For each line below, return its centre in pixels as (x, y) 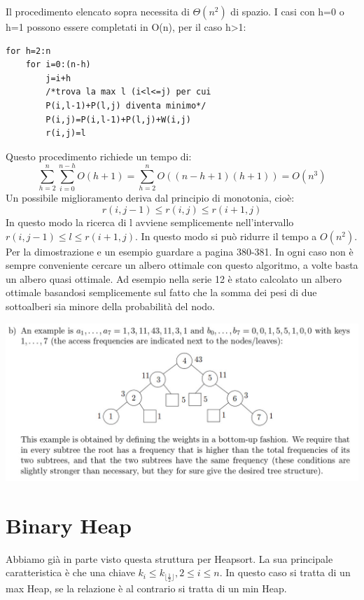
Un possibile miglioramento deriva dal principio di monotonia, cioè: (150, 198)
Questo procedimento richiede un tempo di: (99, 156)
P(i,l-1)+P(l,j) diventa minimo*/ (126, 105)
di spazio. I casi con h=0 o (287, 11)
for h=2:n (28, 51)
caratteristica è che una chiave (70, 572)
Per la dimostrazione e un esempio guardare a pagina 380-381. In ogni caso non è (180, 251)
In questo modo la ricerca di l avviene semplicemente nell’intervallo (150, 222)
